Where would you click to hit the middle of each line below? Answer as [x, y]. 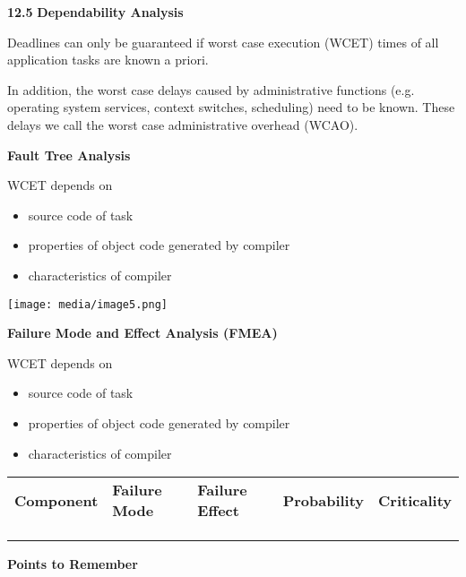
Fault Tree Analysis [69, 155]
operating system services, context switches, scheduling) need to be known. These [231, 107]
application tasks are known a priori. [108, 60]
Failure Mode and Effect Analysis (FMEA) [142, 333]
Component [56, 500]
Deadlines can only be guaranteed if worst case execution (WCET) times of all [223, 42]
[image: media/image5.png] [87, 304]
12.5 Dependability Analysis [95, 12]
